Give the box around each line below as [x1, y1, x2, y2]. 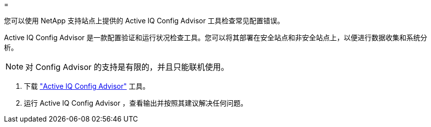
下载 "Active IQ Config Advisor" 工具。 [24, 82, 150, 90]
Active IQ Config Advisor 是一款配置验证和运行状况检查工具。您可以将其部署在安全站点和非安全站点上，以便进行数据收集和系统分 [4, 33, 428, 42]
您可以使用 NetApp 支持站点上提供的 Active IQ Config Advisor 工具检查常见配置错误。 [4, 16, 285, 25]
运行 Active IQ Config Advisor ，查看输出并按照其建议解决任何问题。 [24, 99, 248, 107]
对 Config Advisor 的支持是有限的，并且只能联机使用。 [25, 62, 229, 72]
